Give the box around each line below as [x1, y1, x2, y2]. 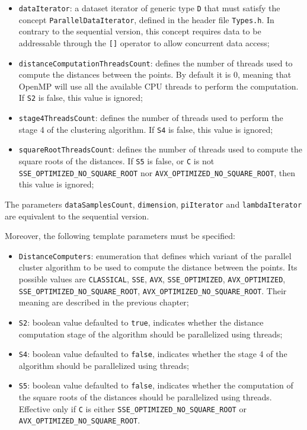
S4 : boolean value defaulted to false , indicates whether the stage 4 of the [18, 348, 287, 360]
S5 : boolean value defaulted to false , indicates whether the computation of [18, 379, 293, 391]
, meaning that [237, 68, 292, 81]
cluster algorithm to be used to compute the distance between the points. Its [18, 261, 298, 273]
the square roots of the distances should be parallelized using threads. [18, 391, 272, 403]
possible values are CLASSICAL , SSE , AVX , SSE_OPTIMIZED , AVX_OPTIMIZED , [18, 273, 286, 285]
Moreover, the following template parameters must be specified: [5, 230, 235, 242]
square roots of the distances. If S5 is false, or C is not [18, 155, 215, 167]
